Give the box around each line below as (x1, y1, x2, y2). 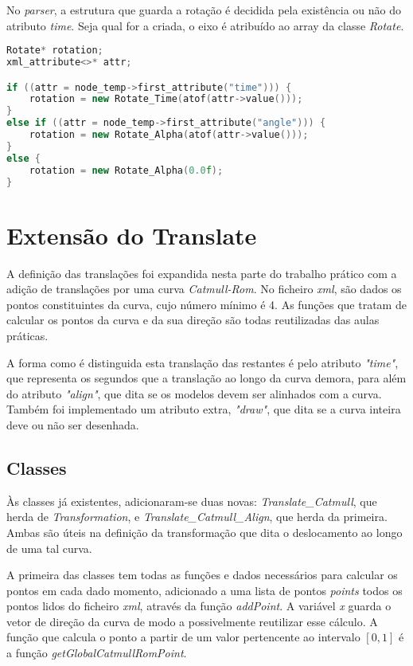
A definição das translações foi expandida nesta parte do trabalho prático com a (6, 264, 397, 281)
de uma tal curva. (6, 539, 92, 556)
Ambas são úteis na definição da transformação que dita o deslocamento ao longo (6, 523, 403, 540)
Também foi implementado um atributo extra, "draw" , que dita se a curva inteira (6, 401, 401, 417)
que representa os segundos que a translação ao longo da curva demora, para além (6, 370, 407, 386)
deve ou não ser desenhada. (6, 416, 139, 433)
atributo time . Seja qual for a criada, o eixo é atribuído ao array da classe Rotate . (6, 17, 404, 33)
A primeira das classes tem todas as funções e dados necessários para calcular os (6, 566, 398, 583)
